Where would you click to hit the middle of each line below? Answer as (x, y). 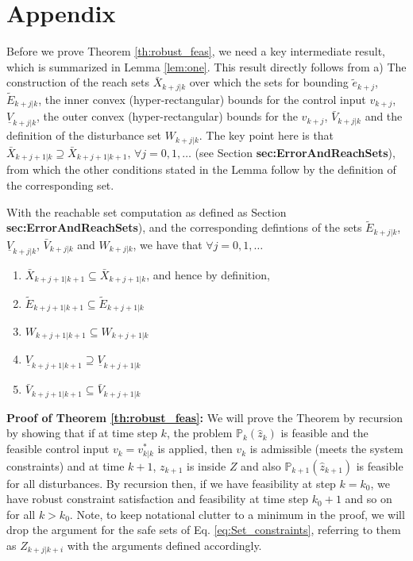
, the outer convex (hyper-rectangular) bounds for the (167, 116)
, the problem (199, 433)
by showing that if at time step (82, 433)
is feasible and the (324, 433)
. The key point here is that (266, 135)
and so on (369, 499)
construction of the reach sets (78, 82)
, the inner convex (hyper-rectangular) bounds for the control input (202, 99)
